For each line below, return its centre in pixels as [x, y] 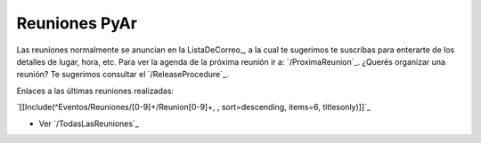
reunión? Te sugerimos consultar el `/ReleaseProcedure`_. [122, 75]
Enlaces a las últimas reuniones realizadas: [95, 91]
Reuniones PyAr [77, 23]
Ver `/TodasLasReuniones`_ [89, 123]
